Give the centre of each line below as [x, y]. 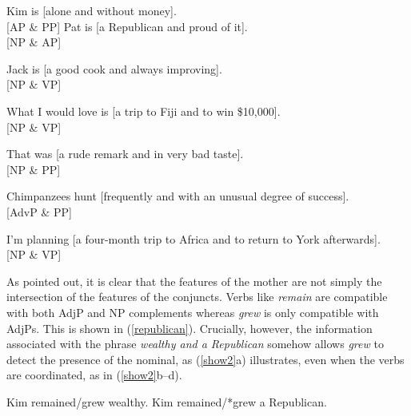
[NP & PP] [34, 169]
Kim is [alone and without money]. [92, 10]
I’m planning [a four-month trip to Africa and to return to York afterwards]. [194, 238]
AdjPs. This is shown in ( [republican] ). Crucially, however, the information [190, 328]
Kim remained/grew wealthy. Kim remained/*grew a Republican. [167, 401]
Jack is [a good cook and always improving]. [114, 68]
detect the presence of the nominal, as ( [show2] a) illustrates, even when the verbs [205, 359]
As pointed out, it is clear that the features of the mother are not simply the [194, 281]
